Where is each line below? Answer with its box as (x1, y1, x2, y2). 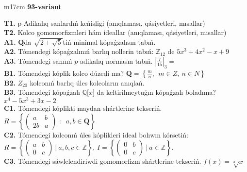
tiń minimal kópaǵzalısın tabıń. (63, 36, 156, 47)
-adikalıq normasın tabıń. (78, 55, 153, 66)
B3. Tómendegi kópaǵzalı (4, 87, 80, 97)
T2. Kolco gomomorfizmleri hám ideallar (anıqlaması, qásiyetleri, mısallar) (4, 27, 227, 37)
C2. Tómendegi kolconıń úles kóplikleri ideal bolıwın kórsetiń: (4, 129, 188, 139)
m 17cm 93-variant (4, 1, 62, 11)
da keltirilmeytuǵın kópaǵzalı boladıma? (97, 87, 216, 97)
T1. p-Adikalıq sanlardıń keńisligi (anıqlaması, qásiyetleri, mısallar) (4, 17, 205, 28)
